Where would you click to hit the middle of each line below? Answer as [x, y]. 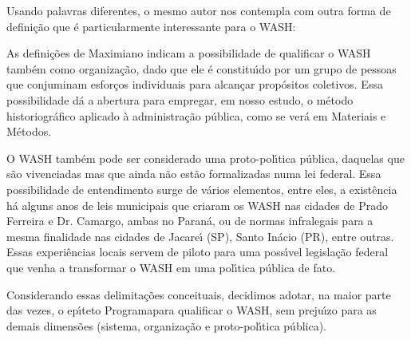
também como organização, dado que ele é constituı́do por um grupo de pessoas [202, 68]
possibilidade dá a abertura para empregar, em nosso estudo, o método [180, 99]
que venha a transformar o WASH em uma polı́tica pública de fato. [171, 267]
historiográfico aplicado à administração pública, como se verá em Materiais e [196, 115]
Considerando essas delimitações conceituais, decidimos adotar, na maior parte [199, 294]
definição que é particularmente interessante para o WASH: [151, 26]
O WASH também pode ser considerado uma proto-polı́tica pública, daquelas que [205, 158]
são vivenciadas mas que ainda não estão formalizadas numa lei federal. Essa [194, 174]
